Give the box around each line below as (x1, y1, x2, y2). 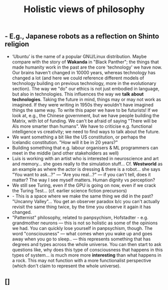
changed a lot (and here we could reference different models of (12, 75, 144, 81)
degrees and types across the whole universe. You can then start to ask (12, 241, 162, 247)
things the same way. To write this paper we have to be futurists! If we (12, 107, 158, 113)
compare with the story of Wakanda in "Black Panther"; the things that (12, 59, 159, 65)
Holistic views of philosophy (24, 4, 145, 15)
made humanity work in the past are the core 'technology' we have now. (12, 64, 162, 70)
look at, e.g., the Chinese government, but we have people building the (12, 112, 159, 118)
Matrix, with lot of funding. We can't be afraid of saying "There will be (12, 118, 157, 124)
